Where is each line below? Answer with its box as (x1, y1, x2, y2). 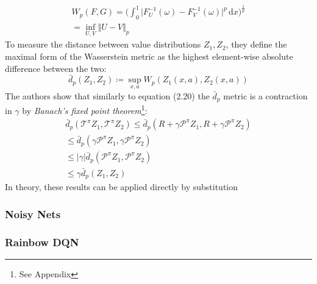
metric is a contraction (223, 89, 308, 102)
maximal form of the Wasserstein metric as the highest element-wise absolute (5, 50, 293, 63)
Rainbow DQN (5, 234, 79, 249)
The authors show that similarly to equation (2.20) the (5, 89, 210, 102)
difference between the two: (5, 62, 107, 74)
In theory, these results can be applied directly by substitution (5, 180, 238, 193)
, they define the (226, 38, 287, 51)
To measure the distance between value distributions (5, 38, 201, 51)
